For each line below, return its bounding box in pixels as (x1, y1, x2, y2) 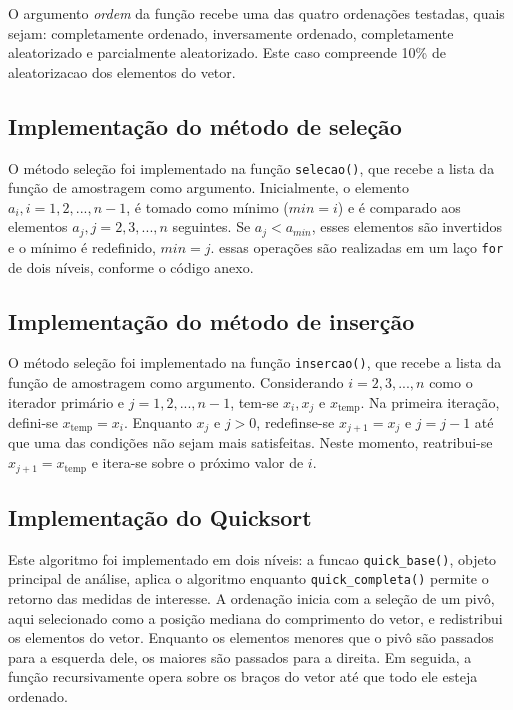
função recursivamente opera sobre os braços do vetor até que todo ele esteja (8, 666, 478, 687)
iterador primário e (8, 391, 125, 412)
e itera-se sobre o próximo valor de (91, 452, 304, 473)
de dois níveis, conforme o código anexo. (8, 256, 254, 277)
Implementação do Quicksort (8, 501, 312, 532)
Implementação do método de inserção (8, 305, 415, 336)
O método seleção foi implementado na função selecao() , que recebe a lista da (8, 157, 495, 178)
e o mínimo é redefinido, (8, 236, 156, 257)
